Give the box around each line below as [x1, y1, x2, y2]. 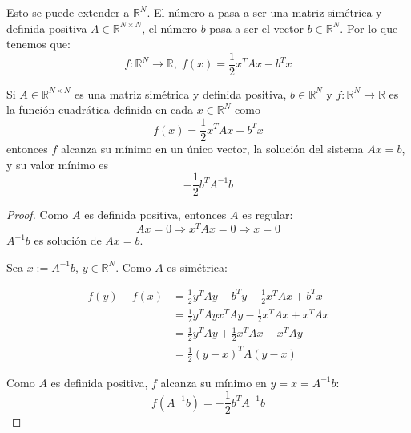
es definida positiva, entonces [84, 206, 227, 223]
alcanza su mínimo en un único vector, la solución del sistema [60, 140, 364, 157]
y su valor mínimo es [6, 156, 108, 172]
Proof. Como [6, 206, 69, 223]
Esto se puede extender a [6, 4, 130, 20]
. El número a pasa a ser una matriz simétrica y [147, 4, 382, 20]
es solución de [34, 232, 102, 249]
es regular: [242, 206, 293, 223]
